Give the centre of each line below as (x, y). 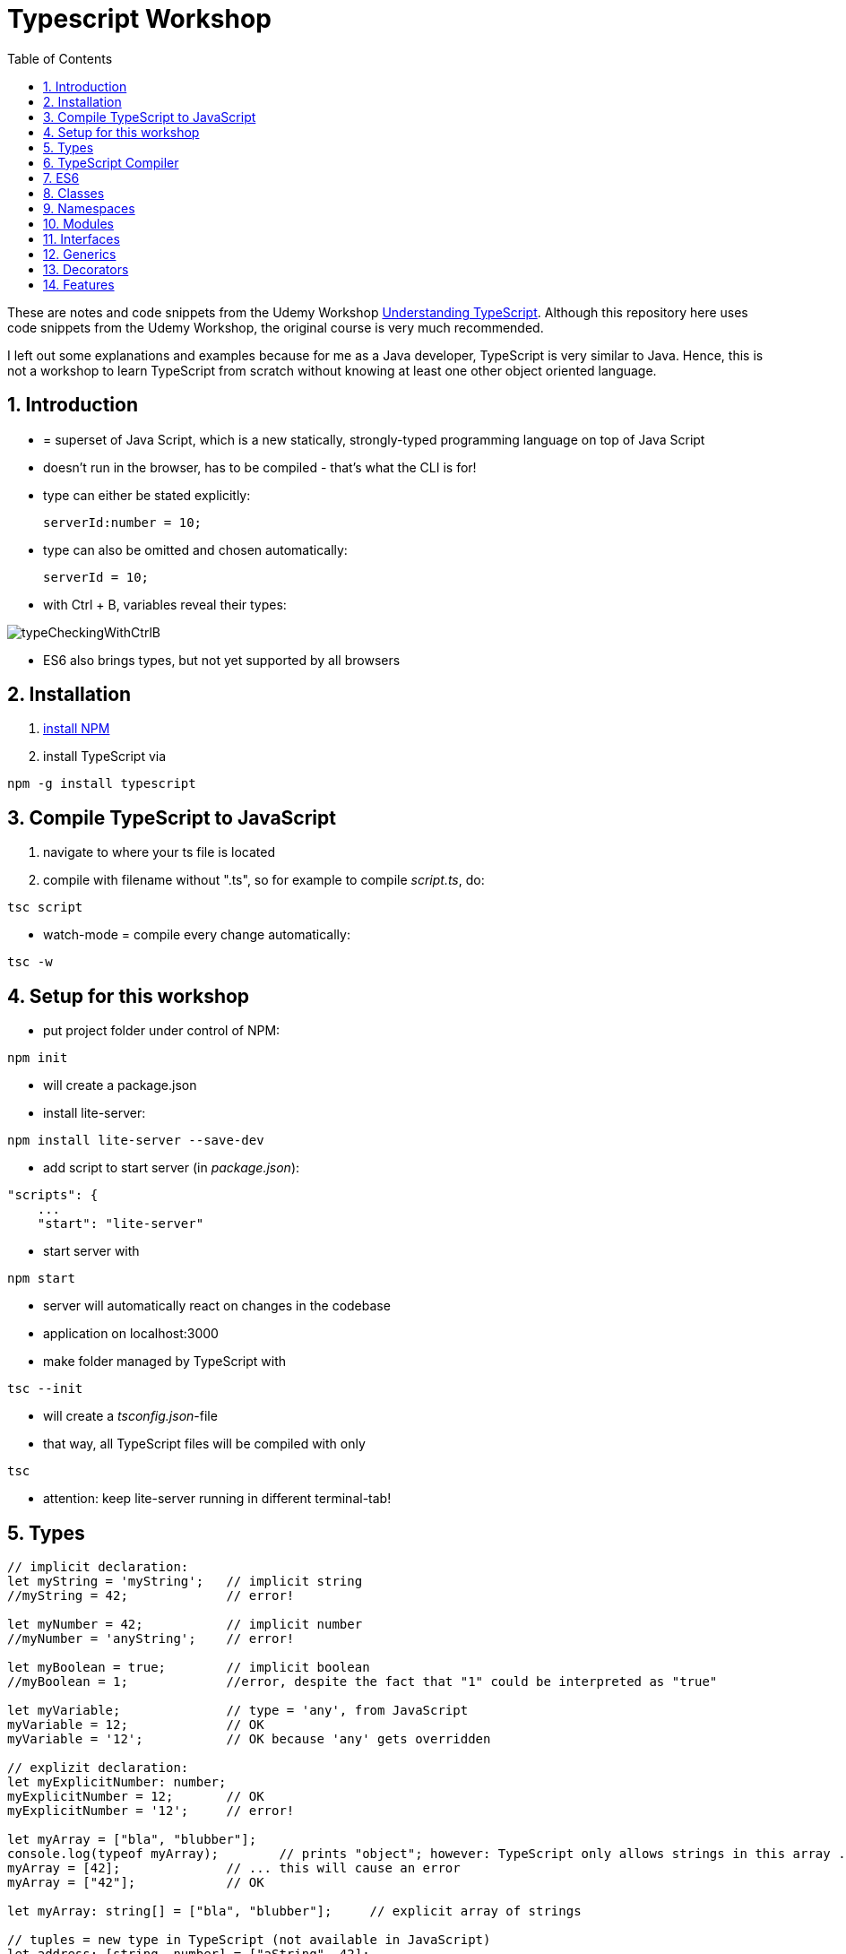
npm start (41, 1279)
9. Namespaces (89, 208)
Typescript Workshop (139, 19)
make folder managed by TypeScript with (165, 1362)
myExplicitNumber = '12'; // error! (151, 1810)
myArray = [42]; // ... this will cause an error (234, 1868)
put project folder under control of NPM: (162, 1031)
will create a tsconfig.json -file (130, 1416)
